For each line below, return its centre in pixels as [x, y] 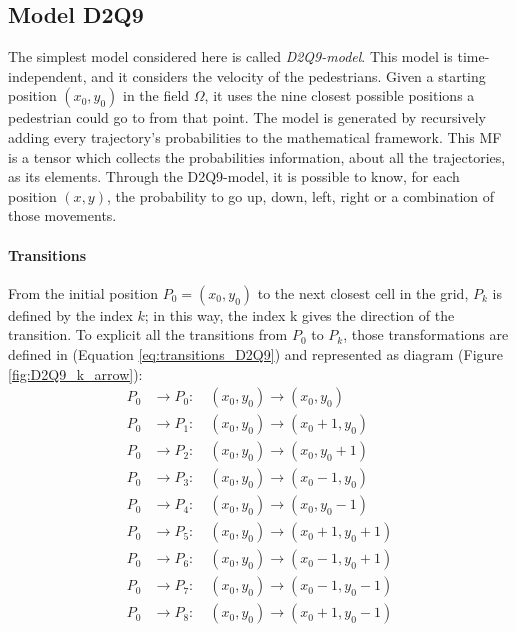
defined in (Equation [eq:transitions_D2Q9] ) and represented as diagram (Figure [256, 353]
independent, [47, 75]
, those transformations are [426, 334]
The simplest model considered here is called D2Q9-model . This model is [230, 56]
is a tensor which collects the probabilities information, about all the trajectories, [257, 156]
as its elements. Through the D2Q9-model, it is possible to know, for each [234, 176]
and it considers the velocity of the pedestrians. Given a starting [288, 75]
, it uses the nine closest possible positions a [339, 95]
